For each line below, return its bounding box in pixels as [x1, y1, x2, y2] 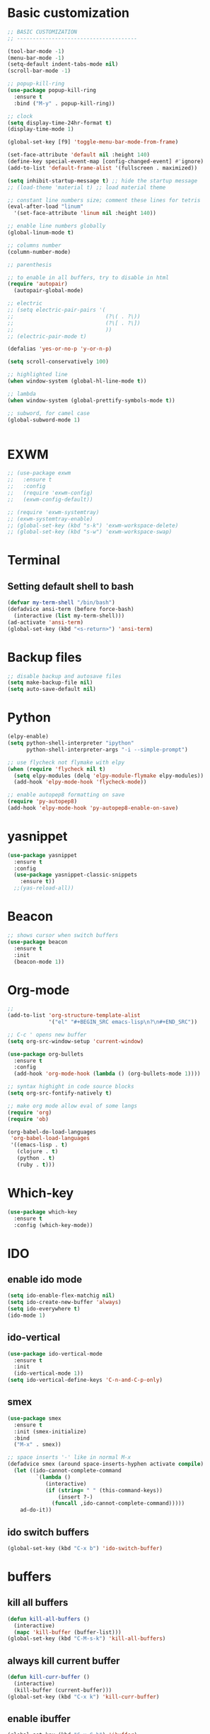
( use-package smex [7, 1414, 62, 1422]
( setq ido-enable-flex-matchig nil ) [7, 1292, 115, 1299]
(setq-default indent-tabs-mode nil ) [7, 61, 119, 68]
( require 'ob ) [7, 1115, 49, 1122]
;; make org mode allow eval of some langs [7, 1102, 138, 1110]
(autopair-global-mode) [13, 287, 83, 294]
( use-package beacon [7, 938, 69, 945]
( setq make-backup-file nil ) [7, 679, 93, 687]
